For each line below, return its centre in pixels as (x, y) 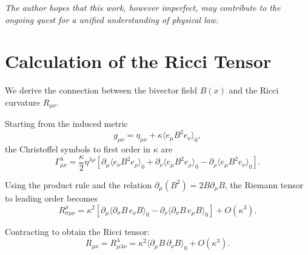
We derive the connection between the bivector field (101, 90)
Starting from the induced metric (66, 124)
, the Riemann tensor (264, 184)
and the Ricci (254, 90)
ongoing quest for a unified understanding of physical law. (112, 19)
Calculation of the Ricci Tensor (138, 61)
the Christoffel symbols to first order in (78, 149)
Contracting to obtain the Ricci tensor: (77, 231)
